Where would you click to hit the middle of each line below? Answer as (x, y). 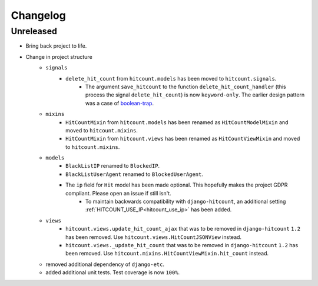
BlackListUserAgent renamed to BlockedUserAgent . (134, 174)
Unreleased (34, 31)
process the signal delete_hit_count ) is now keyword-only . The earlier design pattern (195, 95)
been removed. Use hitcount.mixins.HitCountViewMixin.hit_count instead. (167, 254)
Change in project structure (59, 56)
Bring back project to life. (56, 46)
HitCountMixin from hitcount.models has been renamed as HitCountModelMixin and (177, 122)
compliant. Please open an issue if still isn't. (119, 193)
